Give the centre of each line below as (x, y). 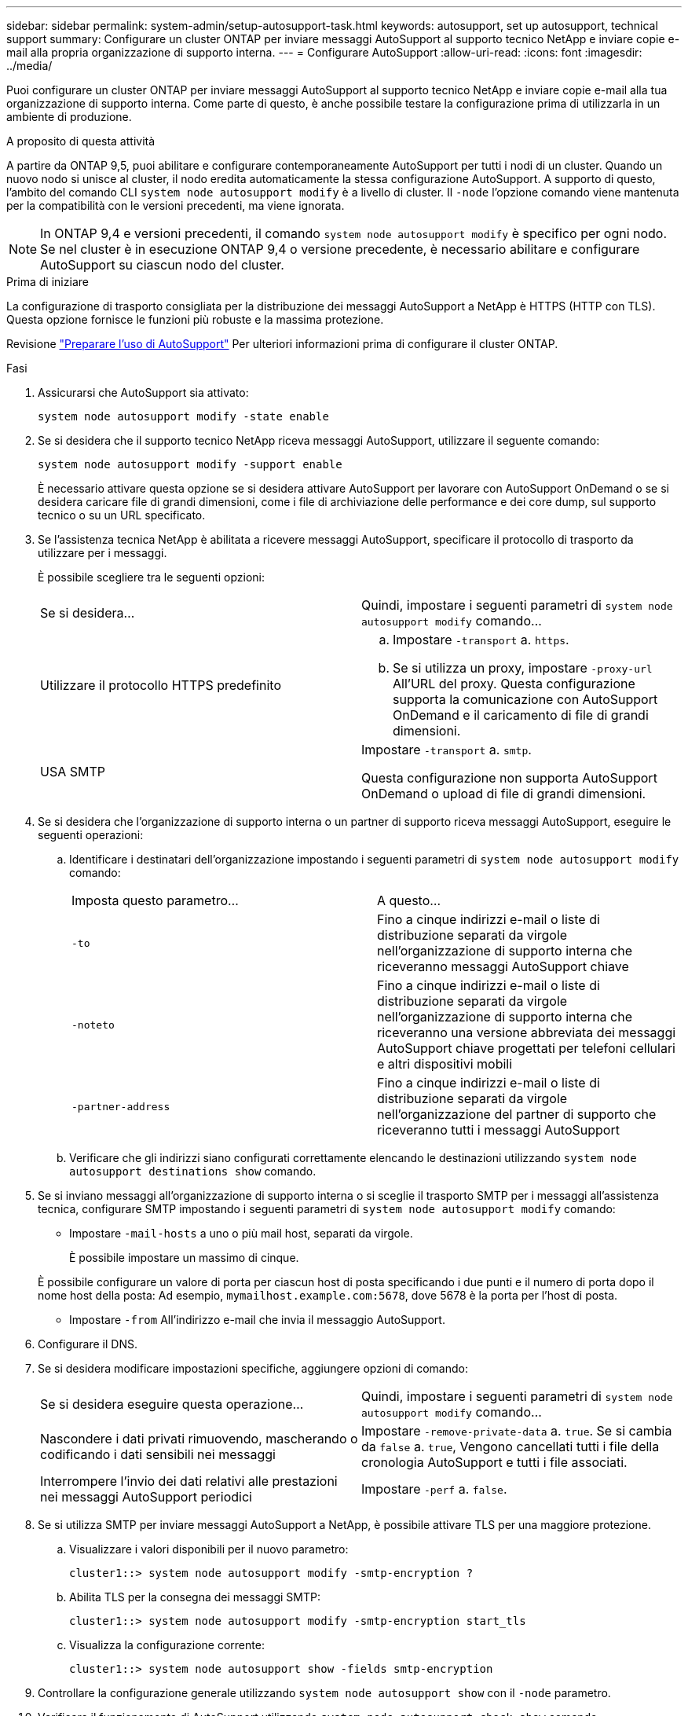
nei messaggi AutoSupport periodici (146, 1497)
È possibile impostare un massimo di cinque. (184, 1258)
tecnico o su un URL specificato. (122, 515)
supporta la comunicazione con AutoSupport (525, 699)
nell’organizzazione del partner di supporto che (517, 1114)
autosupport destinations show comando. (193, 1171)
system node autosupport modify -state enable (183, 416)
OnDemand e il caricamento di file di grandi (521, 715)
